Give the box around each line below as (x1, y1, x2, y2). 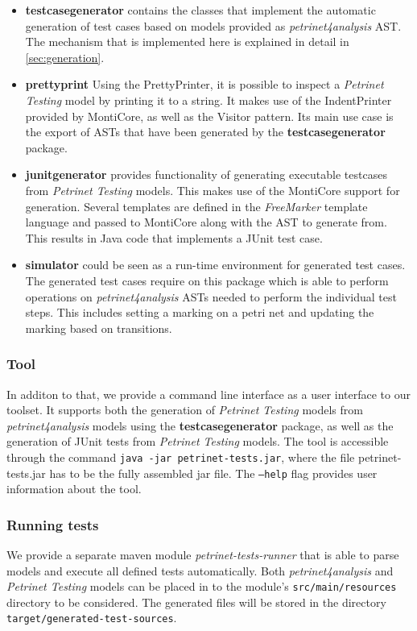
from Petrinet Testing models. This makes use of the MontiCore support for (25, 181, 400, 198)
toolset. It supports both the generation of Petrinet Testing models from (6, 401, 363, 418)
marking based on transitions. (25, 319, 172, 336)
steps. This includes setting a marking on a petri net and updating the (25, 304, 374, 321)
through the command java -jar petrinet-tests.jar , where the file (6, 448, 355, 465)
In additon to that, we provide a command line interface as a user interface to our (6, 385, 411, 402)
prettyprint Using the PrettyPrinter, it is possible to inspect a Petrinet (25, 76, 384, 93)
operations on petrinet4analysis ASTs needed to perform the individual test (25, 288, 397, 305)
